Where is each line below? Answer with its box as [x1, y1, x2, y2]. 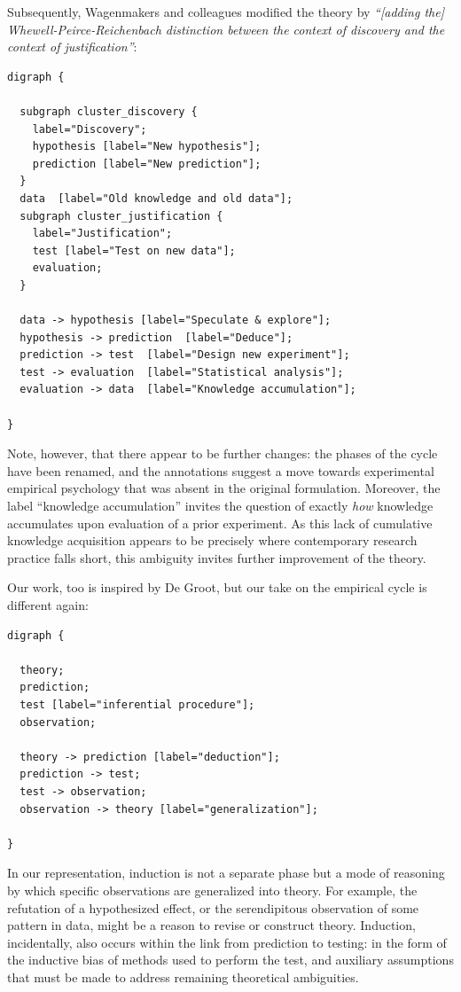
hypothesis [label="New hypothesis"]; [32, 140, 262, 153]
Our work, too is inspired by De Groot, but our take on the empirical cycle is [7, 578, 427, 597]
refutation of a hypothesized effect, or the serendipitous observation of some [7, 898, 419, 917]
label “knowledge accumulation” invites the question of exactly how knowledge [7, 496, 434, 515]
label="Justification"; [32, 227, 173, 240]
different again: [7, 596, 89, 613]
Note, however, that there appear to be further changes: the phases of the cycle [7, 444, 438, 463]
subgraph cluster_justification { [20, 209, 223, 223]
